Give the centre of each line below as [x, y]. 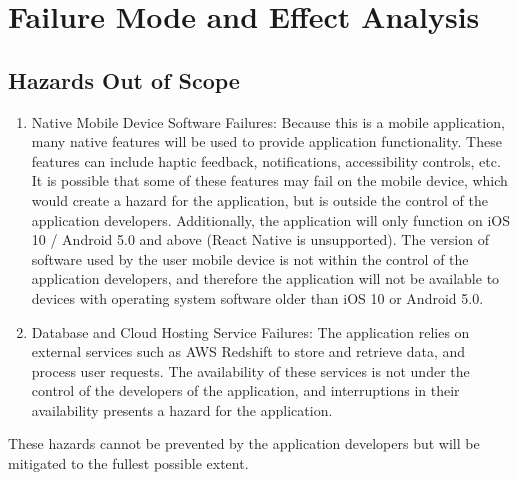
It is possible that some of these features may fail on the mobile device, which [269, 180]
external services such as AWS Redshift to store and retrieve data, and [248, 351]
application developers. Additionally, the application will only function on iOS [270, 219]
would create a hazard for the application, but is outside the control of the [259, 199]
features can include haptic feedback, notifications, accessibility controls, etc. [266, 160]
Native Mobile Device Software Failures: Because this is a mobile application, [268, 121]
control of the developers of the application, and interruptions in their [245, 390]
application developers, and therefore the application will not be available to [265, 278]
